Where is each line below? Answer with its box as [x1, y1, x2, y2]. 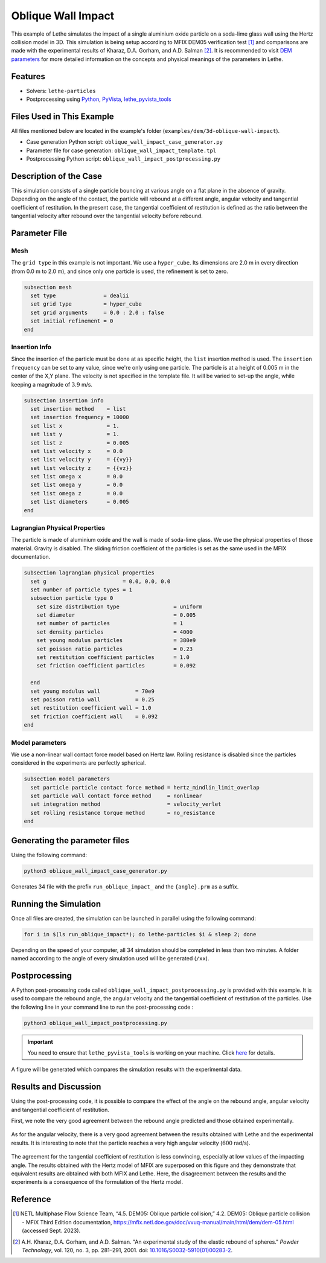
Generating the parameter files [11, 835, 130, 846]
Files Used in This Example [11, 111, 114, 121]
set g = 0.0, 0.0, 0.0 [30, 577, 171, 585]
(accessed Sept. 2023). [22, 1227, 81, 1235]
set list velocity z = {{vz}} [30, 464, 133, 471]
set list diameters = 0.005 [30, 498, 129, 506]
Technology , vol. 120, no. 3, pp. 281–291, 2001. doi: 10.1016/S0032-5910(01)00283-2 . [22, 1246, 233, 1253]
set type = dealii [30, 292, 129, 299]
